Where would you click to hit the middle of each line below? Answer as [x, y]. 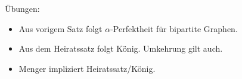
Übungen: [22, 8]
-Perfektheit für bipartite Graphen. [174, 28]
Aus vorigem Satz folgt [61, 28]
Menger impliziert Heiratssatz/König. [87, 68]
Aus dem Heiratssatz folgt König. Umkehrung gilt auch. [121, 48]
